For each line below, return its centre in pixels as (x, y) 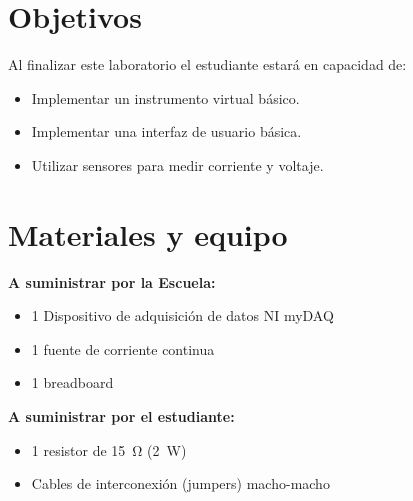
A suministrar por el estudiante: (121, 416)
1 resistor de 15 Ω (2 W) (109, 449)
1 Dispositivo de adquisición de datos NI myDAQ (182, 315)
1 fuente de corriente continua (123, 348)
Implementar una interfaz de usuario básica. (166, 131)
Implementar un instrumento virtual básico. (165, 97)
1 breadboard (72, 382)
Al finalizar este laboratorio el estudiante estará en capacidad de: (207, 64)
